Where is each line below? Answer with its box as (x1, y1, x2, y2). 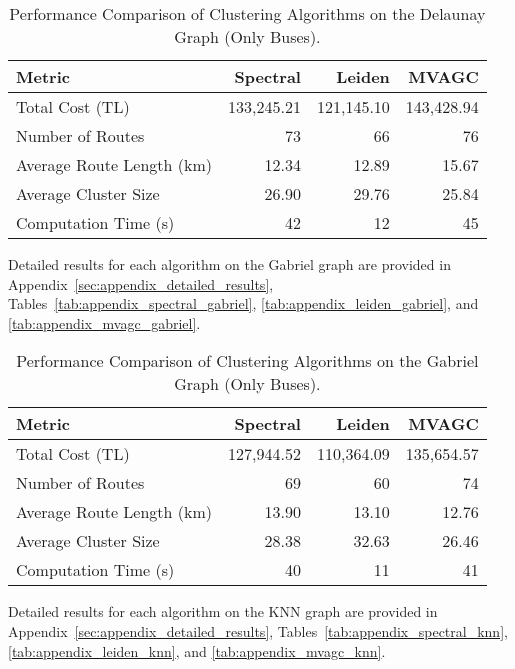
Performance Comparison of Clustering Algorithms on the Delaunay (9, 2, 486, 25)
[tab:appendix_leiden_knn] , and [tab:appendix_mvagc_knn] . (8, 640, 386, 661)
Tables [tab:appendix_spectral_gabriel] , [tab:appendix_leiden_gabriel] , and (8, 293, 479, 314)
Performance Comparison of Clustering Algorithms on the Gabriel (16, 349, 479, 373)
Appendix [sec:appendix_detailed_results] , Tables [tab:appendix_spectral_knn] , (8, 620, 508, 641)
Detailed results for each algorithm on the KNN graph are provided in (8, 601, 438, 622)
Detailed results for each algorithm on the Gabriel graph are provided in (8, 254, 451, 274)
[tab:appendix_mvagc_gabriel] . (8, 312, 201, 333)
